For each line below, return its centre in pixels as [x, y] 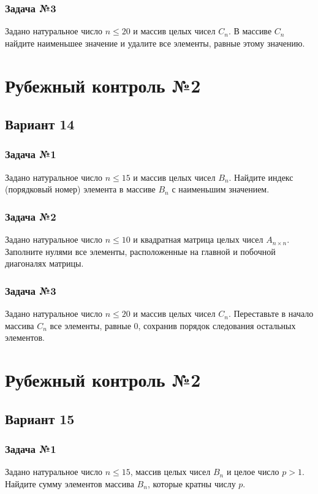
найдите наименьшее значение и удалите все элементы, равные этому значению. [155, 43]
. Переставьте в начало [271, 313]
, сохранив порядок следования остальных [217, 325]
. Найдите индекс [261, 177]
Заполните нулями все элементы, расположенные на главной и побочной [140, 251]
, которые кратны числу [191, 483]
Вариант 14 [40, 124]
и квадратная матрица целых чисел [198, 239]
